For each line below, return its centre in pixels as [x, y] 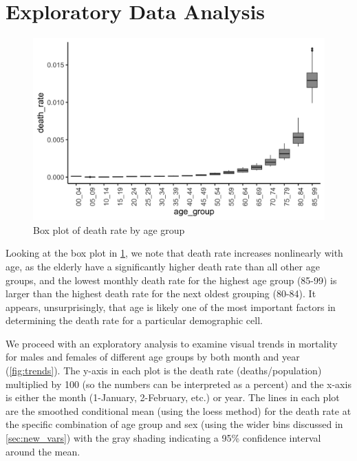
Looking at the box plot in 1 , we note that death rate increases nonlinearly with [174, 253]
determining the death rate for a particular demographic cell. [134, 320]
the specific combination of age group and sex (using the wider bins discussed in [174, 424]
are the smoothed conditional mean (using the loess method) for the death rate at [178, 410]
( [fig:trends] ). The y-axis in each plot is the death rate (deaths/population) [164, 371]
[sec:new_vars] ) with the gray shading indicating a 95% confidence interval [163, 438]
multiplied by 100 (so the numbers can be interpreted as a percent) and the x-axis [178, 384]
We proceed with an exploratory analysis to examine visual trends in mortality [172, 343]
